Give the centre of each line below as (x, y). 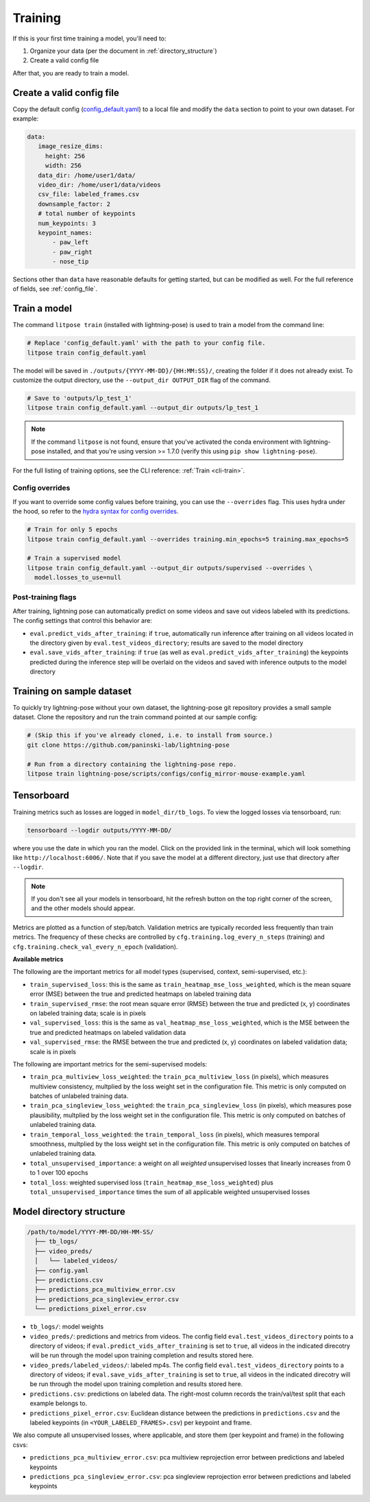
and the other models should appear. (83, 908)
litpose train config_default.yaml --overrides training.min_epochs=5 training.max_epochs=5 (188, 539)
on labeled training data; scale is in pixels (88, 1013)
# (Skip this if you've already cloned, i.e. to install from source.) (150, 735)
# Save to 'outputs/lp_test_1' (80, 398)
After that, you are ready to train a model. (71, 73)
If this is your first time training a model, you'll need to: (90, 38)
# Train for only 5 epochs (72, 529)
